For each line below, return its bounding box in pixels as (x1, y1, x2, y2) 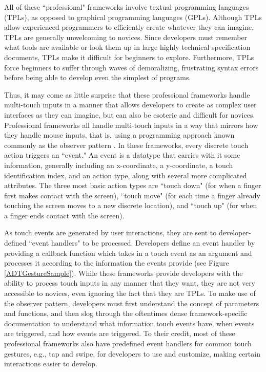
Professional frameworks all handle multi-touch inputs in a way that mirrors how (4, 119, 258, 130)
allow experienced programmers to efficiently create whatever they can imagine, (4, 22, 254, 32)
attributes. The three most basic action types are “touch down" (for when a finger (4, 180, 261, 191)
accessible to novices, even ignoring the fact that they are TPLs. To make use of (4, 288, 256, 299)
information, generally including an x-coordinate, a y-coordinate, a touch (4, 159, 233, 170)
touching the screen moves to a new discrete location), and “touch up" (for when (4, 200, 257, 211)
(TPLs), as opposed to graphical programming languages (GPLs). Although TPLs (4, 11, 262, 22)
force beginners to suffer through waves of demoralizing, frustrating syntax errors (4, 62, 259, 72)
